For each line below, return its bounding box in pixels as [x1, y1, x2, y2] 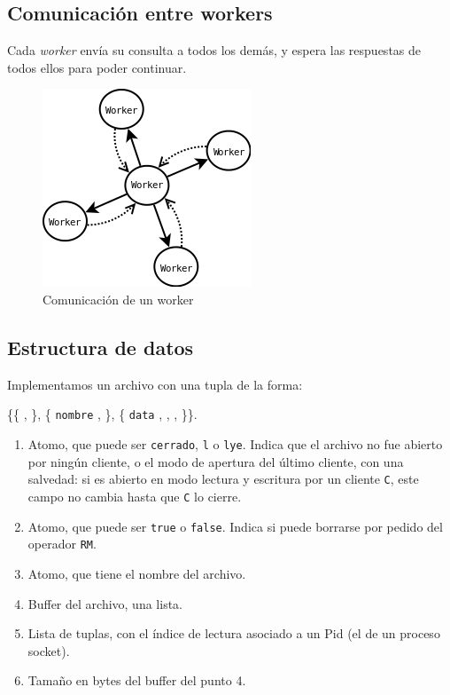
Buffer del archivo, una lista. [27, 594, 182, 612]
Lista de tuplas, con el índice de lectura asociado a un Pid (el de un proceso [27, 624, 440, 643]
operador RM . [27, 534, 97, 553]
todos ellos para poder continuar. [7, 58, 187, 76]
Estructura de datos [7, 333, 194, 360]
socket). [27, 641, 70, 659]
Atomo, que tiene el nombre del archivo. [27, 564, 246, 582]
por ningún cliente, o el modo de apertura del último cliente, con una [27, 452, 404, 470]
